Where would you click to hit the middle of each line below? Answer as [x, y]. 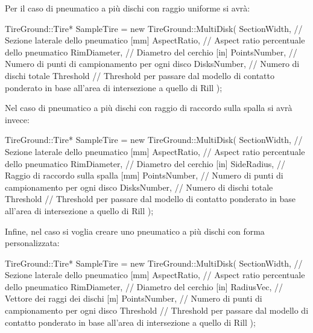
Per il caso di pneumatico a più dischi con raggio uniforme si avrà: [128, 8]
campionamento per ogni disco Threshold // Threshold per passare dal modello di [157, 310]
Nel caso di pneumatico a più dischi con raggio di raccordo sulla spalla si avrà [149, 108]
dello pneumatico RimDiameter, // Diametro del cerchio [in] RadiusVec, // [144, 286]
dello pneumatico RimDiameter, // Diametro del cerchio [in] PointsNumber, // [151, 52]
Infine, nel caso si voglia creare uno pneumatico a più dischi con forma [135, 231]
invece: [17, 119]
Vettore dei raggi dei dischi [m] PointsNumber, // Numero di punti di [134, 298]
